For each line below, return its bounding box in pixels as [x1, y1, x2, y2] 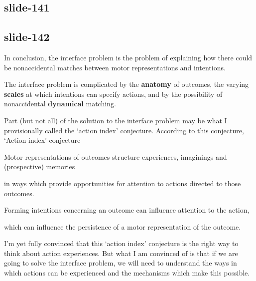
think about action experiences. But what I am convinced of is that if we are [4, 248, 238, 258]
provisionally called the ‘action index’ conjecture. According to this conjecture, [4, 125, 244, 135]
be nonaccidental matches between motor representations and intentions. [4, 62, 226, 72]
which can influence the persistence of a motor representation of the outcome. [4, 221, 241, 232]
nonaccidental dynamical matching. [4, 98, 116, 109]
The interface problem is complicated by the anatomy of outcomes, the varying [4, 79, 249, 89]
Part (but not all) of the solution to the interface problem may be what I [4, 115, 227, 125]
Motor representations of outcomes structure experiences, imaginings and [4, 151, 227, 162]
